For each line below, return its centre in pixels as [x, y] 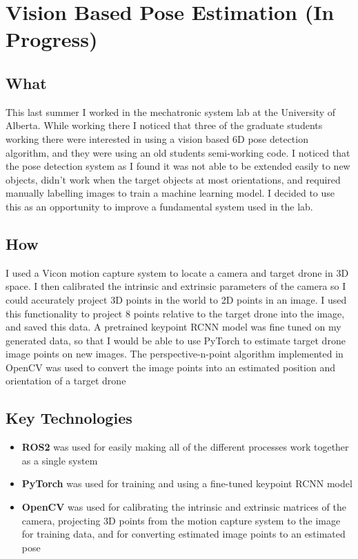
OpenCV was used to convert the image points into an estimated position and [170, 367]
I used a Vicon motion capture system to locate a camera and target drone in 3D [177, 272]
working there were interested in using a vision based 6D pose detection [157, 138]
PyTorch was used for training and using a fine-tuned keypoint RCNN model [187, 483]
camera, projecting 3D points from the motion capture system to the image [181, 520]
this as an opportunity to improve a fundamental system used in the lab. [159, 206]
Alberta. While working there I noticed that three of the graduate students [164, 125]
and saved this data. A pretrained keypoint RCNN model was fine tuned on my [173, 327]
